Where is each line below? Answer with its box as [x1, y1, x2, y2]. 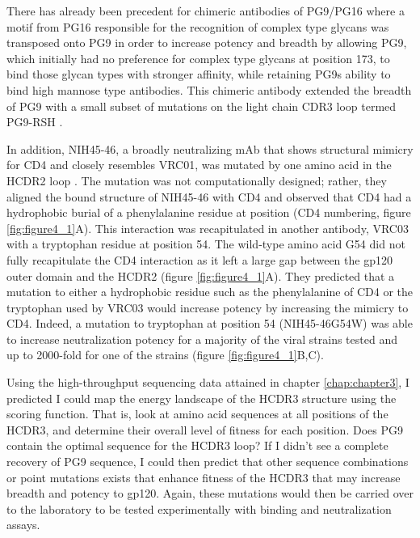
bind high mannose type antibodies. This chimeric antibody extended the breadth [6, 81, 412, 98]
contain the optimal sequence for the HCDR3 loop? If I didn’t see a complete [6, 437, 388, 454]
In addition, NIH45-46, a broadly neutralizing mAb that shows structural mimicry [6, 140, 414, 157]
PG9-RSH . [6, 113, 63, 130]
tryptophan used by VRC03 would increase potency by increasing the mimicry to [6, 299, 409, 316]
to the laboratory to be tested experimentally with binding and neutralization [6, 500, 392, 517]
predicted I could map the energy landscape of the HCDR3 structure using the [6, 389, 397, 406]
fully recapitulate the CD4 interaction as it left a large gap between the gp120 [6, 251, 393, 268]
